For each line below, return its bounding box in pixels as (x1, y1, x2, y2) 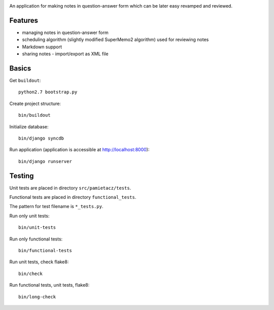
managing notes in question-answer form (22, 29, 109, 36)
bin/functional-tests (18, 248, 72, 253)
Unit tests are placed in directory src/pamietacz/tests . (9, 185, 131, 191)
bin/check (18, 270, 43, 277)
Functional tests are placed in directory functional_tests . (9, 194, 136, 200)
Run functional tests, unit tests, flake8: (9, 282, 90, 288)
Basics (9, 64, 31, 73)
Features (9, 16, 38, 25)
